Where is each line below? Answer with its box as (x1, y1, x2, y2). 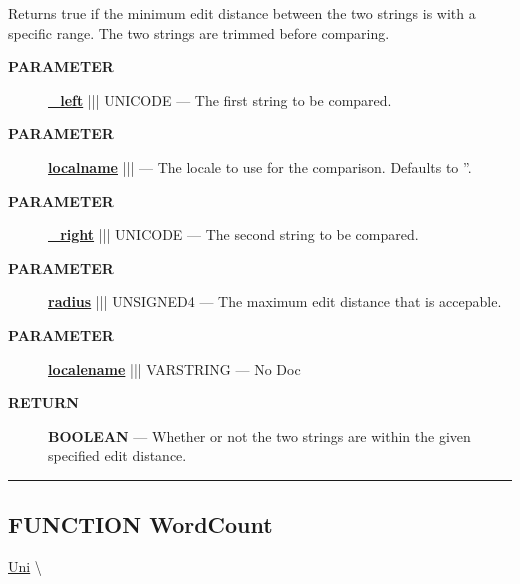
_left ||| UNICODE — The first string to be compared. (48, 89, 392, 110)
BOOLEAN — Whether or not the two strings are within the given (48, 425, 471, 446)
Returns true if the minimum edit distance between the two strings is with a (8, 3, 476, 23)
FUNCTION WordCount (8, 509, 273, 540)
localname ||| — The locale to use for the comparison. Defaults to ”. (48, 156, 472, 177)
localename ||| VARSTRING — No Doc (48, 358, 301, 379)
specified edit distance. (48, 445, 187, 466)
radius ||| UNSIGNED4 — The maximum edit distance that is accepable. (48, 291, 502, 312)
